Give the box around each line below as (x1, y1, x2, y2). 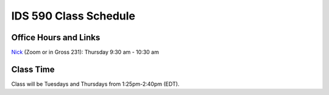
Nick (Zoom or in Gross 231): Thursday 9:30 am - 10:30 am (11, 49, 160, 56)
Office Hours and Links (11, 32, 101, 43)
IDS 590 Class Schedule (11, 9, 135, 23)
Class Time (11, 64, 55, 74)
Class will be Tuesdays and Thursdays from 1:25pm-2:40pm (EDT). (11, 80, 180, 88)
